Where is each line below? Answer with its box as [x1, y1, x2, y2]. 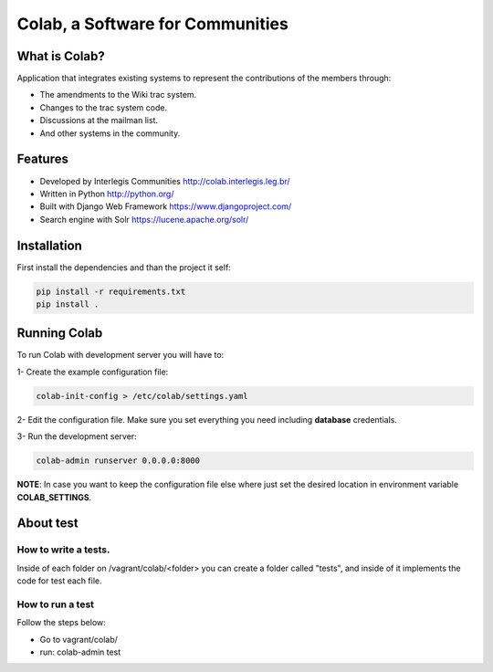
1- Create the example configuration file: [16, 366, 169, 377]
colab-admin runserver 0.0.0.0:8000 [36, 456, 201, 466]
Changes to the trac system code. [39, 101, 168, 113]
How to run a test [16, 598, 95, 611]
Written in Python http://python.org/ [39, 188, 174, 199]
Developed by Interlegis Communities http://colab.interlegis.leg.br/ [39, 175, 291, 186]
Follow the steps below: [16, 617, 107, 628]
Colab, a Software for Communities [16, 14, 289, 34]
